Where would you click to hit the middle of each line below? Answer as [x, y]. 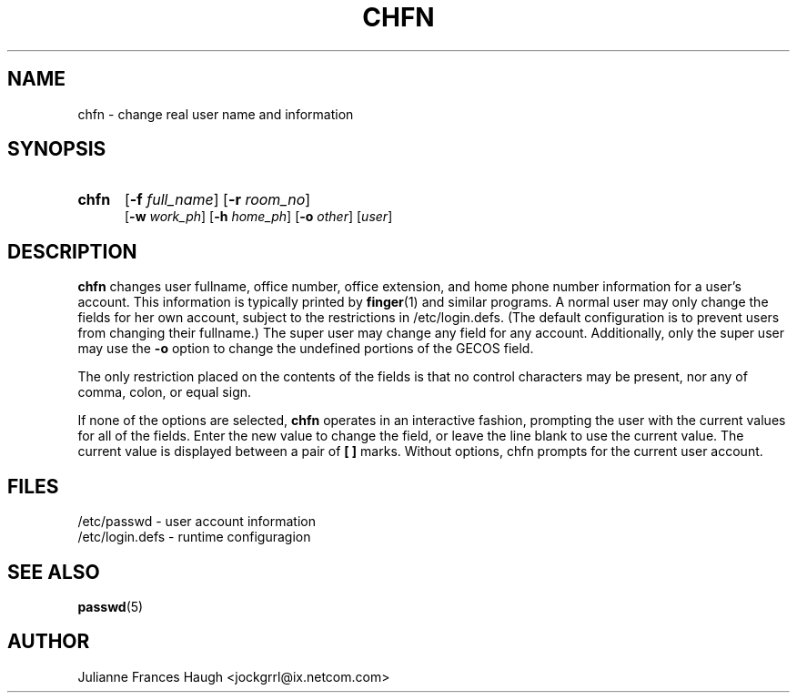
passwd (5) [111, 606]
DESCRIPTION [72, 251]
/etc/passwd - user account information [197, 522]
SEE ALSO [54, 572]
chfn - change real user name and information [216, 114]
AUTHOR [49, 642]
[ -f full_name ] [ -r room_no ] [217, 200]
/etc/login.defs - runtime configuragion [194, 537]
